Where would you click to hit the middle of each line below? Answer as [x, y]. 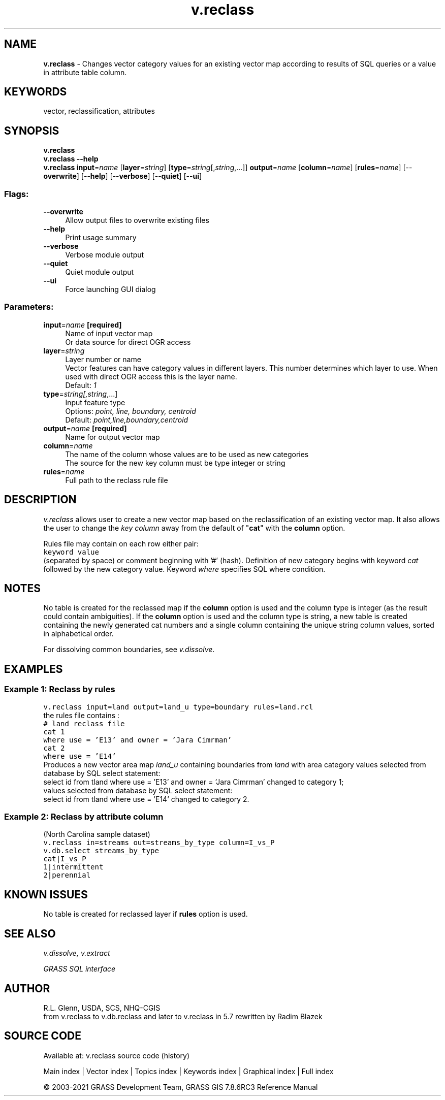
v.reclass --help [71, 159]
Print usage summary [101, 238]
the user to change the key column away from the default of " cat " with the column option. [194, 528]
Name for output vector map [113, 437]
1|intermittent [73, 867]
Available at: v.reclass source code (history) [117, 1055]
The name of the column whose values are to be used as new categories [187, 454]
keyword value [71, 552]
